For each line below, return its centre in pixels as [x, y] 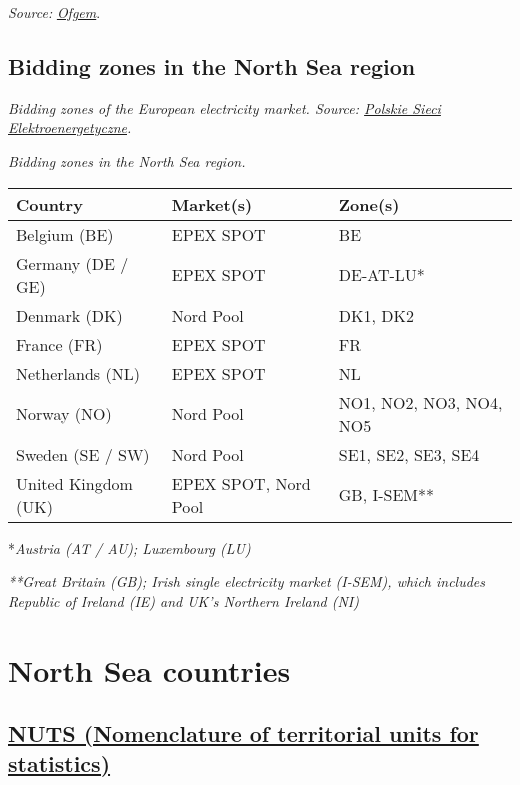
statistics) [59, 762]
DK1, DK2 [376, 315]
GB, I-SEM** [386, 495]
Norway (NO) [64, 414]
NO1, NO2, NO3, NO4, [420, 402]
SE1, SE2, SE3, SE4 [409, 454]
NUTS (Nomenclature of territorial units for [243, 733]
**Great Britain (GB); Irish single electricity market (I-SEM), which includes [247, 581]
